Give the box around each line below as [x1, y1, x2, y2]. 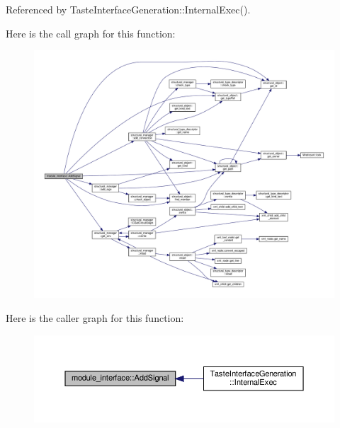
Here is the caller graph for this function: [6, 311, 184, 325]
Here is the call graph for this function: [6, 25, 176, 40]
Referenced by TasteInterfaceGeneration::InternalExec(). [6, 2, 251, 16]
